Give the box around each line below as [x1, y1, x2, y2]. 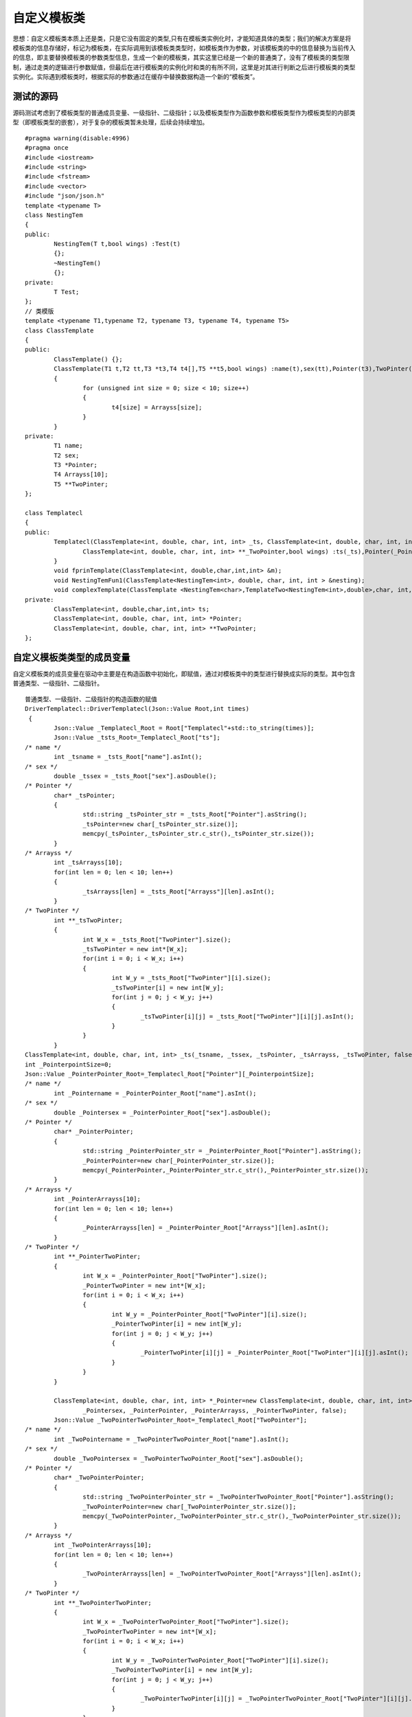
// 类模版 [25, 307, 54, 315]
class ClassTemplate [25, 326, 94, 334]
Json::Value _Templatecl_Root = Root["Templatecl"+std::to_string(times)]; [54, 724, 315, 731]
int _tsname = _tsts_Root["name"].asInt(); [54, 753, 203, 761]
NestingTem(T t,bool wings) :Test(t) [54, 240, 181, 248]
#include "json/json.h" [25, 192, 105, 200]
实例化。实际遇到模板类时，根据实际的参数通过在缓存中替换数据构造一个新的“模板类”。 [12, 73, 259, 81]
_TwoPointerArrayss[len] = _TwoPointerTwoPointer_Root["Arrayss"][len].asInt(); [82, 1570, 362, 1578]
